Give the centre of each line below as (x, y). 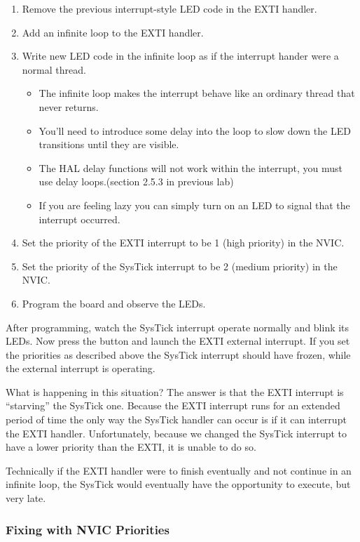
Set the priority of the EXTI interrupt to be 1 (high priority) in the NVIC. (183, 243)
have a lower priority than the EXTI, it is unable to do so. (131, 447)
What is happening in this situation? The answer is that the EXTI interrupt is (175, 391)
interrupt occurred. (79, 219)
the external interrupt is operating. (81, 368)
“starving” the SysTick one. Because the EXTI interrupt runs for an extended (173, 405)
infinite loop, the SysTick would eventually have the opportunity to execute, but (178, 484)
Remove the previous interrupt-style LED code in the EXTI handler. (169, 8)
